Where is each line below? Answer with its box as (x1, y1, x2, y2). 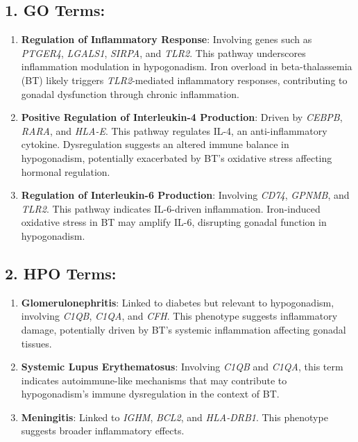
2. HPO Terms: (5, 262, 117, 284)
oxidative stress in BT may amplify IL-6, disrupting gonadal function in (21, 215, 327, 229)
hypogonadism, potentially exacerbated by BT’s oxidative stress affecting (21, 150, 332, 165)
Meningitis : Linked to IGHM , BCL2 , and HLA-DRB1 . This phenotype (21, 409, 328, 424)
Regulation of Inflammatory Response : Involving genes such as (21, 32, 312, 47)
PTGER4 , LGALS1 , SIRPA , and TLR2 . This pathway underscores (21, 45, 306, 60)
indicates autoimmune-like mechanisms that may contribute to (21, 373, 287, 387)
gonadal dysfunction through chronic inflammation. (21, 86, 239, 101)
